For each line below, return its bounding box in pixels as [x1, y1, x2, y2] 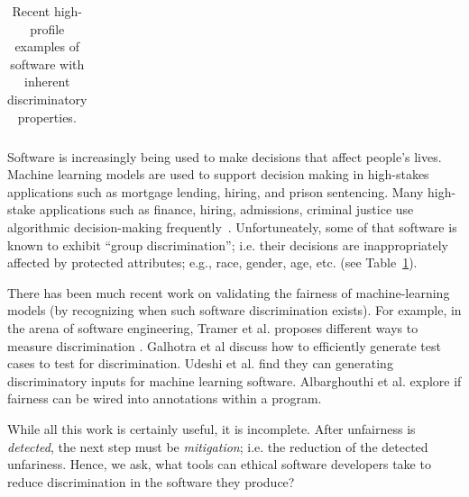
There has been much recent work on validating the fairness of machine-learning [7, 283, 450, 302]
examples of [14, 37, 80, 56]
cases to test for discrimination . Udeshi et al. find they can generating [7, 354, 393, 373]
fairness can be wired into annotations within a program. [7, 389, 322, 408]
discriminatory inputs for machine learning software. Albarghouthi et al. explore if [7, 371, 462, 390]
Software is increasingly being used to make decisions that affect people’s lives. [7, 147, 442, 166]
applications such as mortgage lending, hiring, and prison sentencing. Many [7, 182, 424, 201]
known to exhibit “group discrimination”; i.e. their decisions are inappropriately [7, 235, 448, 254]
